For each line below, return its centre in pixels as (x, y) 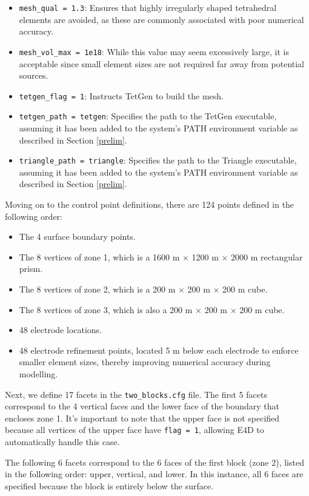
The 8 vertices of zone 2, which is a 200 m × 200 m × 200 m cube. (143, 289)
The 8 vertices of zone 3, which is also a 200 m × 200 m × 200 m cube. (152, 309)
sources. (34, 75)
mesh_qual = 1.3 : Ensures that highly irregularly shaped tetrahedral (148, 7)
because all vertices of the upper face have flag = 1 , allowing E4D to (135, 430)
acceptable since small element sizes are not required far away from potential (162, 63)
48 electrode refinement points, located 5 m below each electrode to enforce (159, 350)
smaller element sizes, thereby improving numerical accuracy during (145, 362)
